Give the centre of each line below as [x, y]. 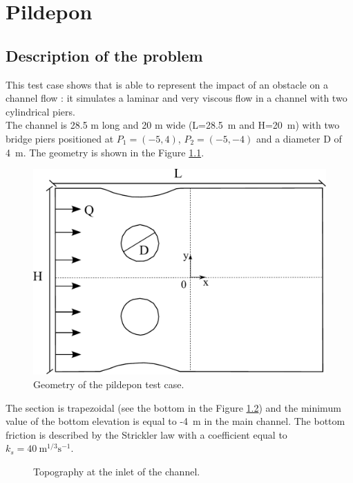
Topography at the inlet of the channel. [117, 471]
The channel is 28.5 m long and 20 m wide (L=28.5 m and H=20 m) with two [173, 125]
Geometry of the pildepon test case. [109, 384]
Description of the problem [104, 55]
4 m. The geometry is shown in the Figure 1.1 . [105, 152]
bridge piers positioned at [60, 138]
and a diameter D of [299, 138]
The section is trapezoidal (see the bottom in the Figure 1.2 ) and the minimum [173, 407]
